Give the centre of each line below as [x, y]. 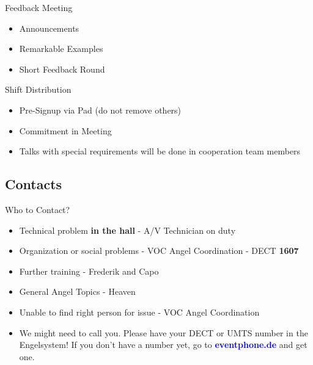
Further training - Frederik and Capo [89, 271]
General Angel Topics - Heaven [77, 291]
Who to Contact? [38, 209]
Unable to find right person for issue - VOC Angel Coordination [139, 312]
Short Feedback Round [62, 69]
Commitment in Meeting [65, 130]
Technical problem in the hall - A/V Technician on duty [127, 230]
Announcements [49, 28]
